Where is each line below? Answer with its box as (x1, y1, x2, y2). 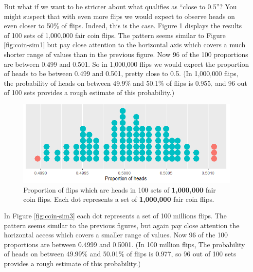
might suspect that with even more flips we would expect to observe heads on (4, 11, 235, 21)
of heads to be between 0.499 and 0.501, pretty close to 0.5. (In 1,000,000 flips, (4, 68, 238, 78)
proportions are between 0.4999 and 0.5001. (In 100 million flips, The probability (4, 239, 245, 249)
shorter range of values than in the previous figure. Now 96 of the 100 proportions (4, 49, 248, 59)
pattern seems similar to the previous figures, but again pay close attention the (4, 220, 239, 230)
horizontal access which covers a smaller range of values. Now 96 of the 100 (4, 230, 228, 240)
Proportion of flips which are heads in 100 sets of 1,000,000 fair (23, 184, 216, 194)
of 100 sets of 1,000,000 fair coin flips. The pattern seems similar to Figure (4, 30, 226, 40)
